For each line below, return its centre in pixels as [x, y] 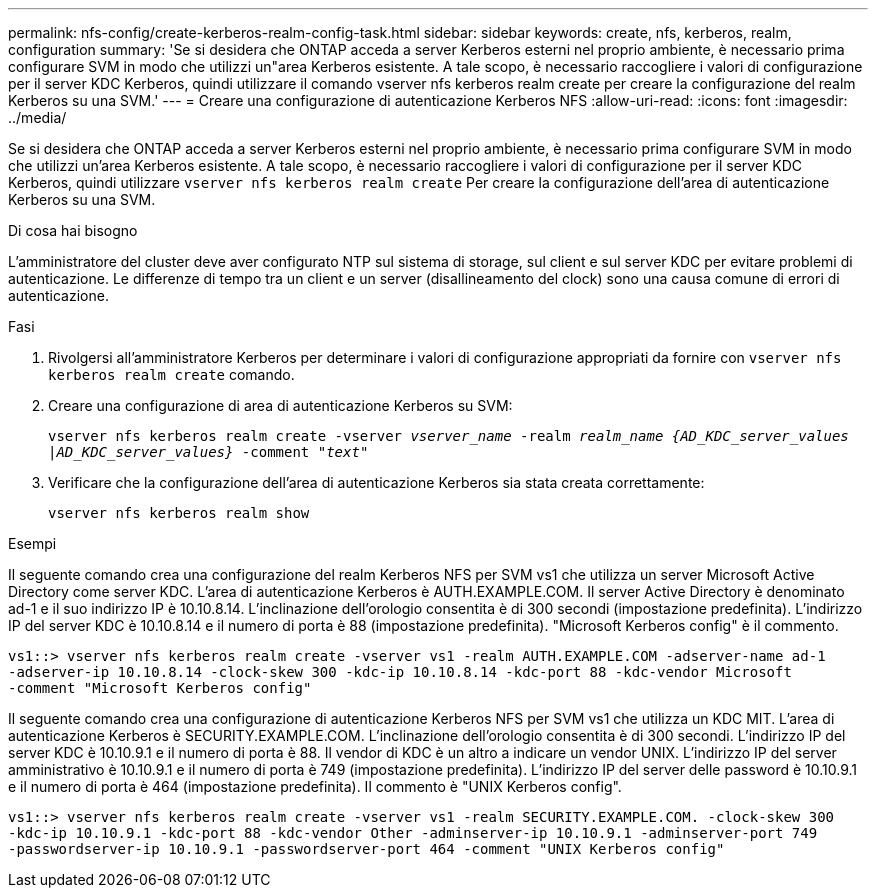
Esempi [32, 543]
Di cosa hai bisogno [73, 230]
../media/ [37, 117]
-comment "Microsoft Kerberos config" [160, 688]
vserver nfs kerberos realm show [179, 513]
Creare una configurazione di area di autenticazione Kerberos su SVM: [280, 405]
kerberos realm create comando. [171, 374]
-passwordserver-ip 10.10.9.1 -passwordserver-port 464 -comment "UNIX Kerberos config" [366, 849]
